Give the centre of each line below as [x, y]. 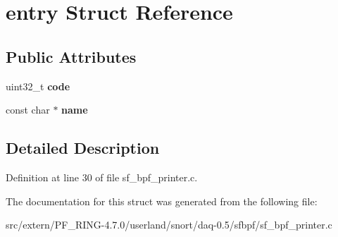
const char [28, 110]
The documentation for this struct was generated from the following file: [162, 201]
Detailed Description [83, 148]
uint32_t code [38, 86]
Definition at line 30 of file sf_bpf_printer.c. [102, 177]
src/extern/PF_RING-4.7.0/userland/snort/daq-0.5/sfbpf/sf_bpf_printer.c [169, 225]
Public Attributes [71, 56]
